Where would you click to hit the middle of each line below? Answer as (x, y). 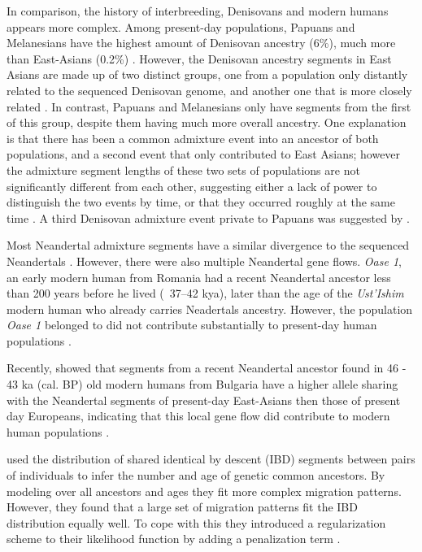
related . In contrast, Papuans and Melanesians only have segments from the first (209, 106)
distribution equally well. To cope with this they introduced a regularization (196, 522)
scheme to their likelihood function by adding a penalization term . (174, 539)
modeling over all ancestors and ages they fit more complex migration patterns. (204, 491)
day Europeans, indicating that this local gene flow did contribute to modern (198, 416)
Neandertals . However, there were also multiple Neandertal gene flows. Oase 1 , (204, 261)
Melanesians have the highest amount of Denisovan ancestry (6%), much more (201, 43)
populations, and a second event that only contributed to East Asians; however (204, 154)
